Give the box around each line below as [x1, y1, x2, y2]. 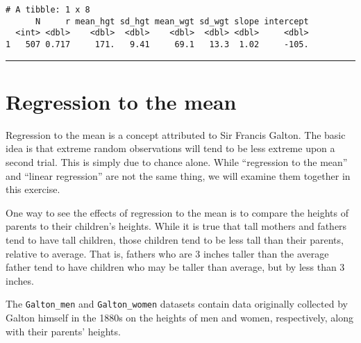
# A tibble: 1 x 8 [6, 5, 90, 15]
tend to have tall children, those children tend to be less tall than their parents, [6, 232, 344, 246]
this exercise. [6, 182, 60, 196]
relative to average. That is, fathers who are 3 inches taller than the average [6, 246, 329, 260]
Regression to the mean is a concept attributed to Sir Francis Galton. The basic [6, 127, 346, 142]
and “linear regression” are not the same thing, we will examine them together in [6, 168, 351, 183]
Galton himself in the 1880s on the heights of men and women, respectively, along [6, 310, 353, 324]
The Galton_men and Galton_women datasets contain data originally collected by [6, 296, 348, 311]
